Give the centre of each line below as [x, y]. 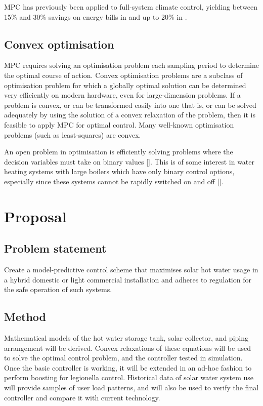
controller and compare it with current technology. [82, 397]
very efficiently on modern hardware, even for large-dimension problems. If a [122, 95]
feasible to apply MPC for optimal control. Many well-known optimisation [119, 124]
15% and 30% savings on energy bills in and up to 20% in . [96, 16]
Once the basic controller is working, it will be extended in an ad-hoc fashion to [128, 367]
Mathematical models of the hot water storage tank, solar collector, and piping [126, 338]
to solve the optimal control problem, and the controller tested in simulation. [123, 358]
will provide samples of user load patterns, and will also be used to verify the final [131, 388]
